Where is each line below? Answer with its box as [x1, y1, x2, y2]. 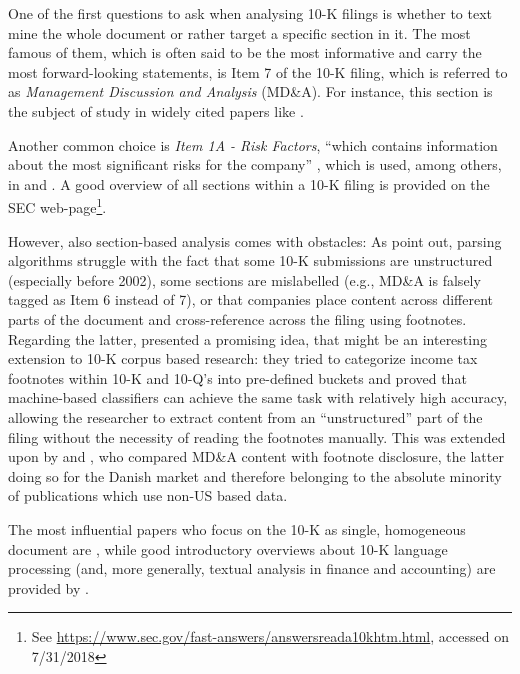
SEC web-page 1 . [8, 194, 107, 217]
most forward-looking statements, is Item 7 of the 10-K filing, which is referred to [8, 61, 508, 82]
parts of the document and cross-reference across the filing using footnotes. [8, 308, 467, 329]
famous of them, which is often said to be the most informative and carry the [8, 42, 482, 63]
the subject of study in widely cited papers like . [8, 100, 304, 121]
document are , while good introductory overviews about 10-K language [8, 538, 448, 559]
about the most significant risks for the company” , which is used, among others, [8, 154, 502, 175]
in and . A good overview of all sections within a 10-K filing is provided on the [8, 173, 490, 194]
